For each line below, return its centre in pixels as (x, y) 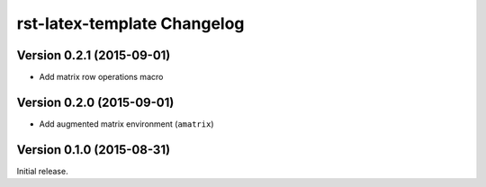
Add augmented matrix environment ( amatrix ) (126, 124)
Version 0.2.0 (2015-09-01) (95, 102)
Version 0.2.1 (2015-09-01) (94, 55)
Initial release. (42, 171)
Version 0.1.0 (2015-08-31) (94, 150)
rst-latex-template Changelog (130, 23)
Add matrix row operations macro (101, 77)
